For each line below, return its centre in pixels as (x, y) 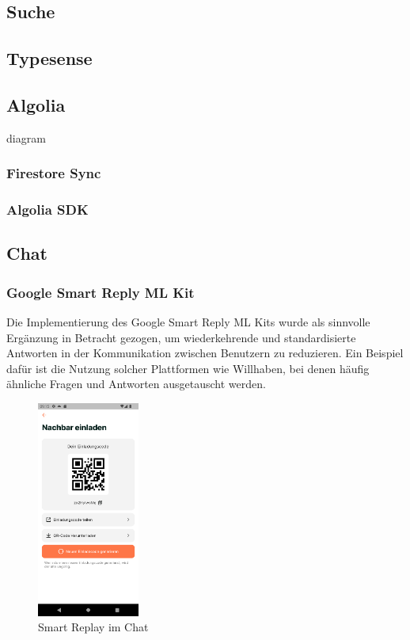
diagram (26, 137)
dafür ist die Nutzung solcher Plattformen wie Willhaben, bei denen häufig (188, 368)
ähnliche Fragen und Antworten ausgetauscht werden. (136, 384)
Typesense (49, 58)
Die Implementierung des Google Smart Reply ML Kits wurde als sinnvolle (188, 322)
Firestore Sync (54, 173)
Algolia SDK (47, 210)
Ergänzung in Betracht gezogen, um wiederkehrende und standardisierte (181, 337)
